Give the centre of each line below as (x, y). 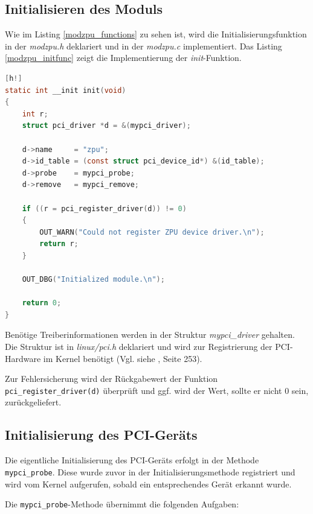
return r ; (59, 244)
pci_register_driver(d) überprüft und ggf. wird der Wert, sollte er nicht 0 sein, (157, 390)
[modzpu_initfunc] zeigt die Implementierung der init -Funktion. (123, 58)
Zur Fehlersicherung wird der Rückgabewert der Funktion (111, 379)
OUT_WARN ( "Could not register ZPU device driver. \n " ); (152, 232)
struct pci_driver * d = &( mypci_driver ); (106, 126)
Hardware (23, 358)
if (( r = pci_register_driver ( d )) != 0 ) (104, 208)
